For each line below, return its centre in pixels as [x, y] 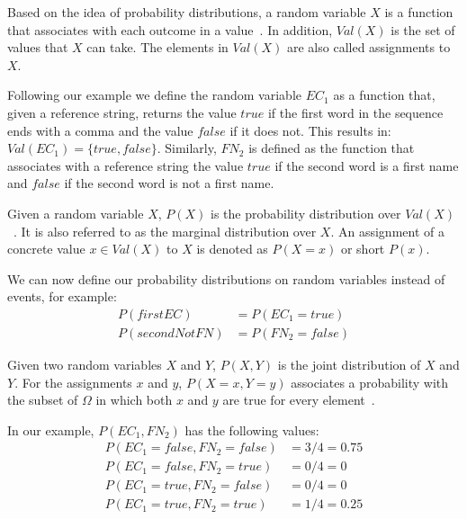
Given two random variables [85, 364]
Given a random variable [76, 213]
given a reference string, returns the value [122, 112]
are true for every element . [299, 400]
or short [363, 249]
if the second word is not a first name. [169, 183]
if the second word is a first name [367, 165]
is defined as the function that [332, 148]
